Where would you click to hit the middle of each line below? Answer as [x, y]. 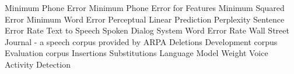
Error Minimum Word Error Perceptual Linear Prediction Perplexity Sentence [145, 19]
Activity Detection [38, 64]
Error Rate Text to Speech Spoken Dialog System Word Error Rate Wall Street [147, 30]
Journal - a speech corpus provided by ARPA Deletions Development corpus [141, 41]
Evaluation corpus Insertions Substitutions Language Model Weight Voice [136, 53]
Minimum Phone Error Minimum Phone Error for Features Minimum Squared [145, 8]
